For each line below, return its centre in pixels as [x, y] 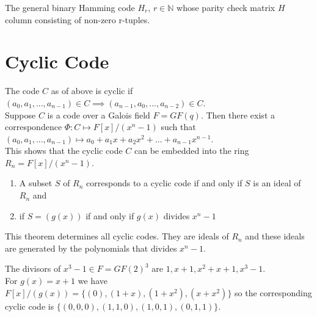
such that [178, 127]
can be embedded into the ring [192, 151]
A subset [36, 183]
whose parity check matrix [226, 7]
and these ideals [275, 236]
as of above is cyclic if [92, 91]
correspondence [34, 127]
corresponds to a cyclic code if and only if [164, 183]
